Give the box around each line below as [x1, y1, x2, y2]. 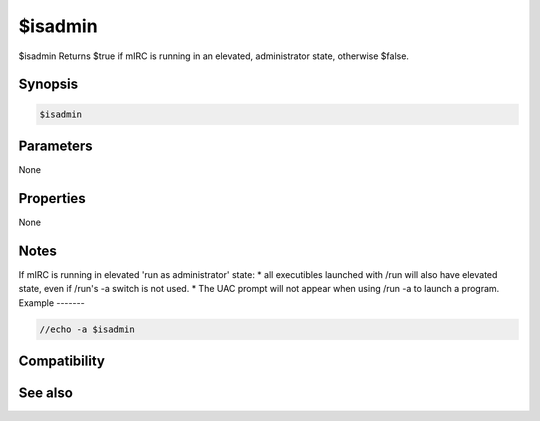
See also [18, 385, 74, 402]
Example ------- [18, 296, 85, 309]
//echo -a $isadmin [39, 323, 135, 335]
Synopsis [18, 76, 79, 93]
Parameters [18, 137, 93, 154]
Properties [18, 190, 86, 207]
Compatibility [18, 353, 105, 370]
